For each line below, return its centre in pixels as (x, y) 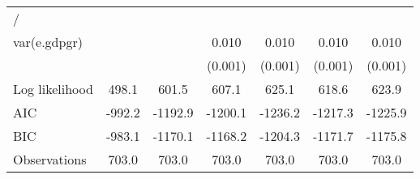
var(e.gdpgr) (48, 42)
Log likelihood (53, 89)
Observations (50, 159)
